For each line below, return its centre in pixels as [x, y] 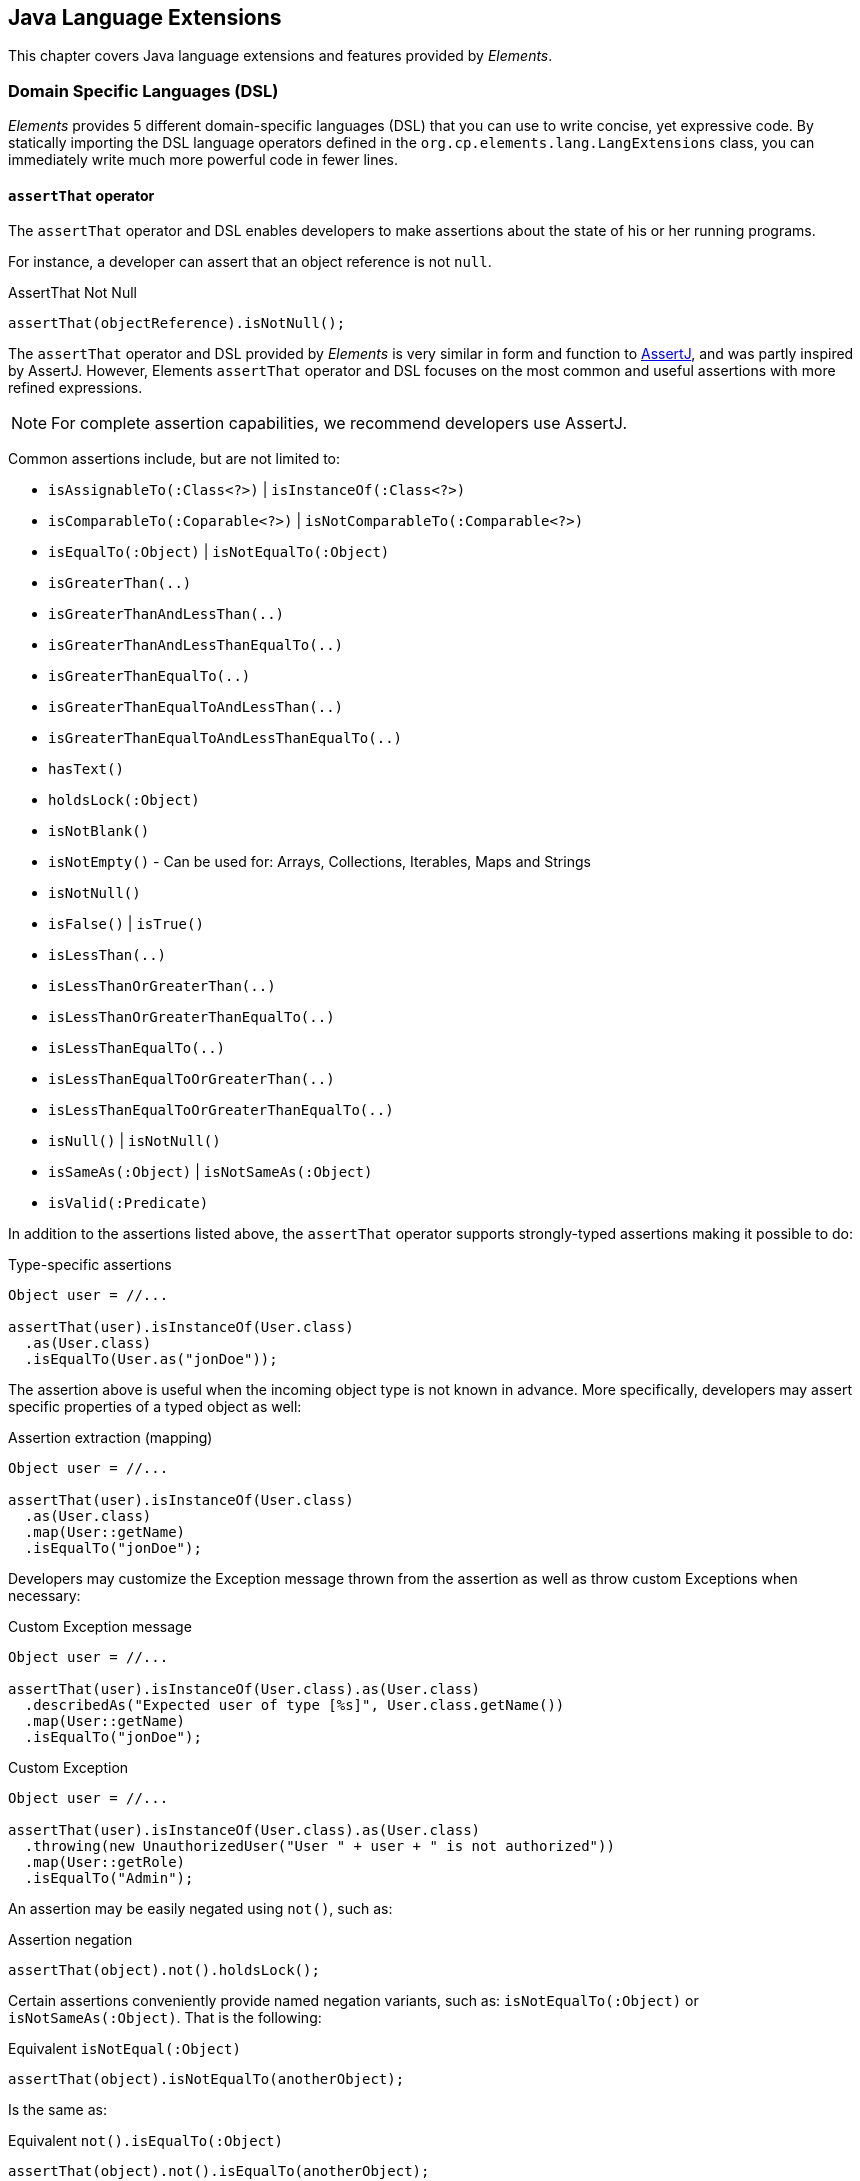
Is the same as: [57, 2110]
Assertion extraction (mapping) [110, 1438]
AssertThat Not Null [72, 293]
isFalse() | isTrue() [126, 924]
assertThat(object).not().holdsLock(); [164, 1970]
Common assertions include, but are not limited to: [174, 459]
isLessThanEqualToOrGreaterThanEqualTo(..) [221, 1110]
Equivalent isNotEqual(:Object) [124, 2049]
